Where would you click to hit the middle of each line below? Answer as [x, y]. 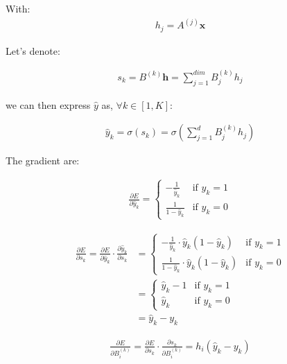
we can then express [48, 104]
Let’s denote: [33, 50]
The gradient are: [43, 161]
